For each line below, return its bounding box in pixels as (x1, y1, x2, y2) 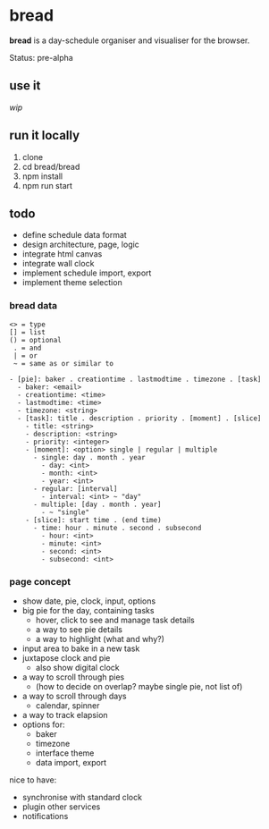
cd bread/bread (21, 161, 80, 172)
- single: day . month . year (32, 453, 146, 461)
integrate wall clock (21, 258, 95, 269)
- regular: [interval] (32, 484, 118, 493)
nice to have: (9, 774, 57, 785)
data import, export (35, 757, 107, 767)
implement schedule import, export (21, 267, 152, 278)
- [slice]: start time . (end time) (25, 515, 163, 524)
